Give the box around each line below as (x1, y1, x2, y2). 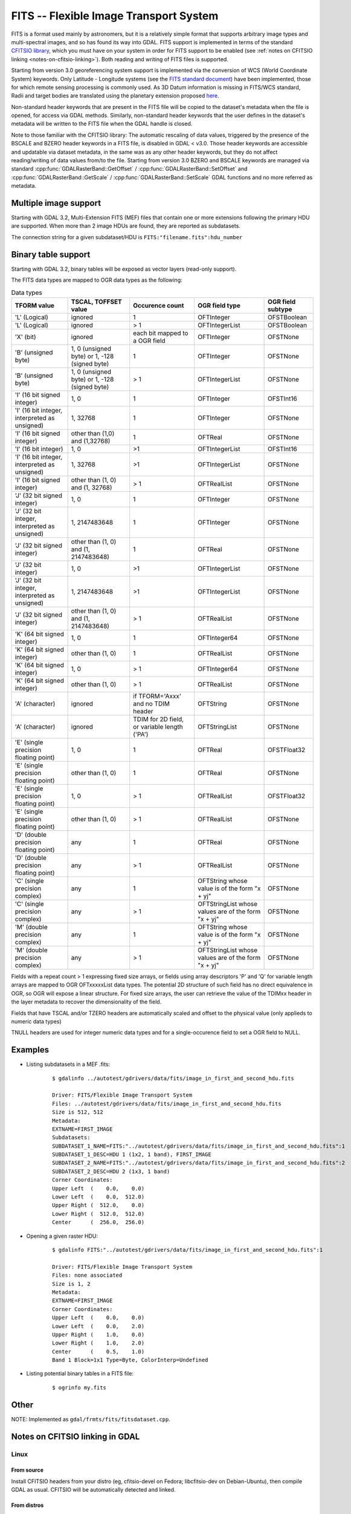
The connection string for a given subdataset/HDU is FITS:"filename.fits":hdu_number (11, 233, 243, 240)
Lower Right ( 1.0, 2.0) (52, 1340, 145, 1347)
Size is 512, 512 (52, 1109, 103, 1116)
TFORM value (14, 301, 54, 309)
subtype (268, 305, 292, 313)
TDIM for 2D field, (133, 715, 184, 723)
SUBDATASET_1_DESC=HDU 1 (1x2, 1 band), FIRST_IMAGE (52, 1151, 211, 1158)
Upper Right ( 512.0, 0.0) (52, 1202, 145, 1209)
